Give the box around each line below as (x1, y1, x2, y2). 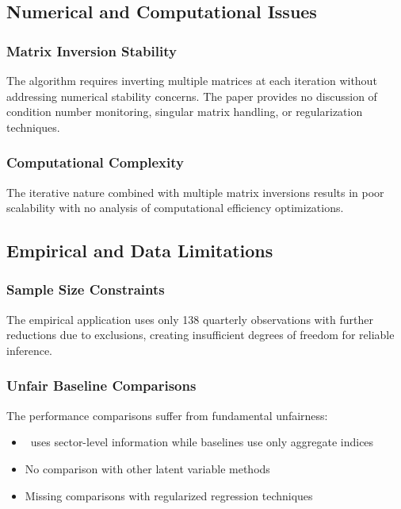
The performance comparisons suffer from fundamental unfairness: (6, 407, 328, 423)
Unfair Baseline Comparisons (6, 376, 197, 395)
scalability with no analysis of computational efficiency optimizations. (6, 199, 344, 216)
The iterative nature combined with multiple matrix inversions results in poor (6, 183, 384, 200)
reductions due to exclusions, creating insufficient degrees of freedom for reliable (6, 326, 395, 343)
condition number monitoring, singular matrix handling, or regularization (6, 103, 363, 120)
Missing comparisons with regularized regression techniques (25, 487, 313, 503)
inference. (6, 341, 52, 358)
